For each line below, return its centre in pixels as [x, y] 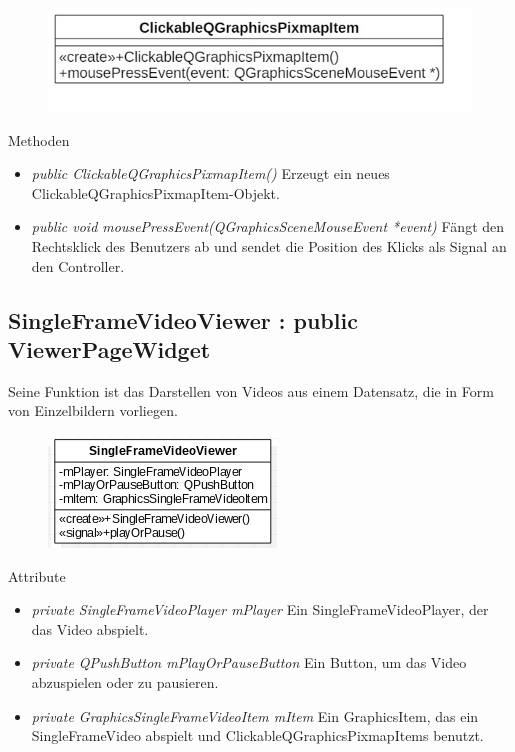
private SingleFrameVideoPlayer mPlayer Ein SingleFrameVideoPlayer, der [260, 609]
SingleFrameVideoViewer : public [183, 319]
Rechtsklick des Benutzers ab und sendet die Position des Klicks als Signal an [269, 245]
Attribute [37, 575]
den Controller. [78, 265]
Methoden [39, 139]
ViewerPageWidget [109, 348]
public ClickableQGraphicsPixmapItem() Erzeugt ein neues [210, 173]
